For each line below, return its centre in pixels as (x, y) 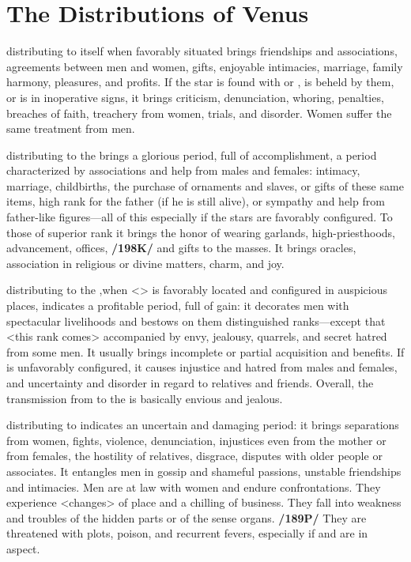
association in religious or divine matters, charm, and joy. (145, 263)
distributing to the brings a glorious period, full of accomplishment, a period (192, 155)
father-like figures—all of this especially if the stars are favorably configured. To (200, 217)
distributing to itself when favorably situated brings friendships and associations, (202, 51)
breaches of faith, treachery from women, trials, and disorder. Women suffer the (199, 113)
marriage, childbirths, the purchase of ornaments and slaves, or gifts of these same (205, 185)
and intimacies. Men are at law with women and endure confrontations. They (194, 487)
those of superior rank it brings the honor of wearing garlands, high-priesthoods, (201, 232)
